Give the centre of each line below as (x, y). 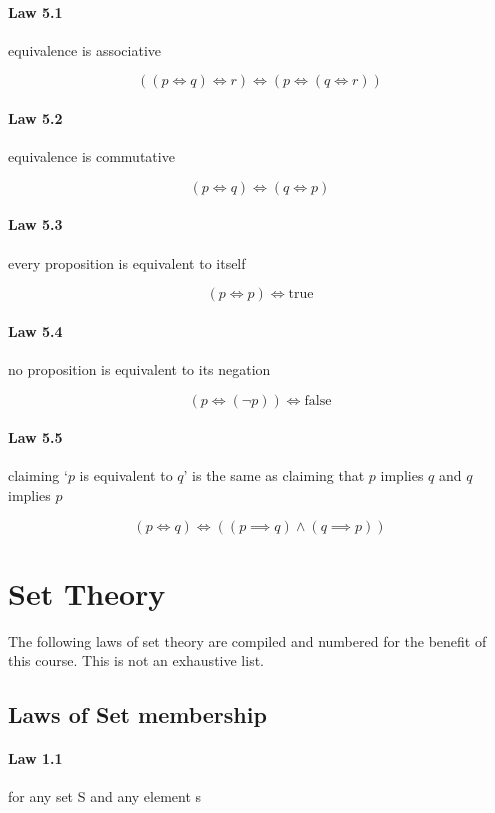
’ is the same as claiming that (274, 475)
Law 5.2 (35, 117)
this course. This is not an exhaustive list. (136, 660)
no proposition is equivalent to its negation (139, 368)
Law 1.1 (35, 758)
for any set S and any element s (105, 796)
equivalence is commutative (91, 156)
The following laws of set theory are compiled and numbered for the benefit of (247, 640)
